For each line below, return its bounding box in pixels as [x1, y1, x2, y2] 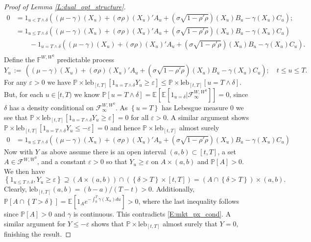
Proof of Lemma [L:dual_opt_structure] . [4, 1, 126, 11]
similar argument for [4, 218, 66, 228]
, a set [217, 146, 236, 156]
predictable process [57, 54, 114, 64]
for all [131, 112, 149, 122]
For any [4, 77, 27, 87]
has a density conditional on [9, 102, 94, 112]
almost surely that [163, 218, 217, 228]
